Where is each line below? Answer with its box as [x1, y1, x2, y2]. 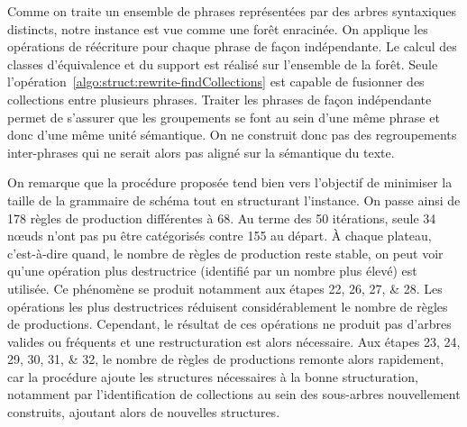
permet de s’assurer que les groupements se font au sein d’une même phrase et [7, 107, 440, 126]
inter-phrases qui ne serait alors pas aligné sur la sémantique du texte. [7, 142, 395, 161]
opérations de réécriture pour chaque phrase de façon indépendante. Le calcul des [7, 37, 457, 56]
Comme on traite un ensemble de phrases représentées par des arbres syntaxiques [7, 2, 456, 20]
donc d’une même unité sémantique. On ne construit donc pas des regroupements [7, 125, 457, 144]
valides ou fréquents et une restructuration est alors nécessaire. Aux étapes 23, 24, [7, 332, 461, 350]
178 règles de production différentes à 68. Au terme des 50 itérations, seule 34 [7, 208, 436, 227]
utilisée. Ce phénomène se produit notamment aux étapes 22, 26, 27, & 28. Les [7, 278, 443, 297]
